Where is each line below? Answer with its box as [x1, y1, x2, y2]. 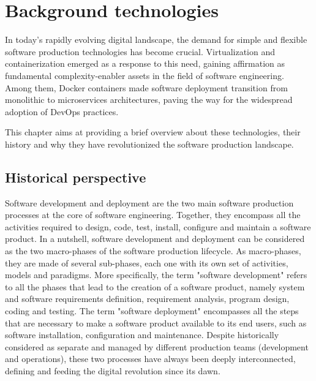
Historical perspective [5, 167, 146, 186]
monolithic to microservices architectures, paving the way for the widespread [5, 93, 293, 106]
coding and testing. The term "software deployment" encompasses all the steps [5, 304, 299, 317]
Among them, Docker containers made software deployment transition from [5, 81, 288, 94]
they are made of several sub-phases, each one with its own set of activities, [5, 256, 288, 269]
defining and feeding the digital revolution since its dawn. [5, 364, 220, 377]
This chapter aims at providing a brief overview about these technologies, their [5, 126, 301, 138]
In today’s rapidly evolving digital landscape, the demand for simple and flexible [5, 33, 307, 46]
